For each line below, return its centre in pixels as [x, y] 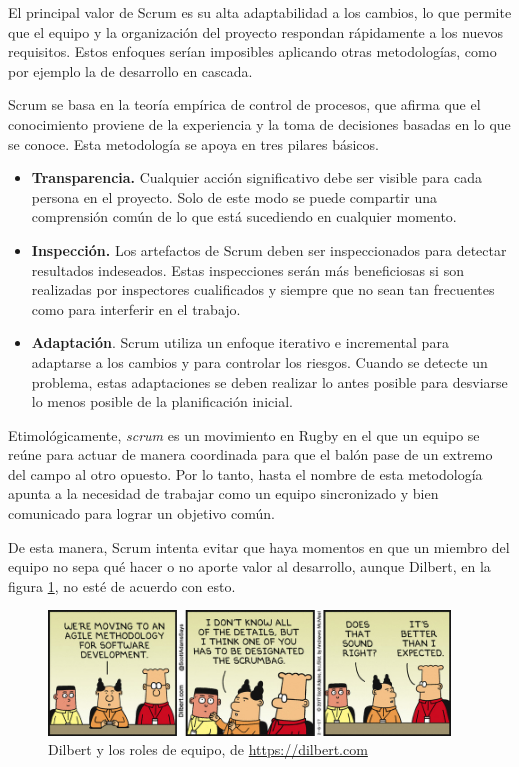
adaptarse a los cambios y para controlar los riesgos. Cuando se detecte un [259, 361]
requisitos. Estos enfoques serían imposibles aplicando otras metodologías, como [252, 51]
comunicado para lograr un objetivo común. [141, 513]
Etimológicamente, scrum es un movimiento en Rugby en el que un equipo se [244, 434]
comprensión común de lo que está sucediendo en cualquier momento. [244, 216]
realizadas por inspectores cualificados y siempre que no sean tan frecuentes [263, 289]
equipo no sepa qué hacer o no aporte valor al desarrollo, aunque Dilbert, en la [249, 566]
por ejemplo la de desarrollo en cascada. [130, 70]
